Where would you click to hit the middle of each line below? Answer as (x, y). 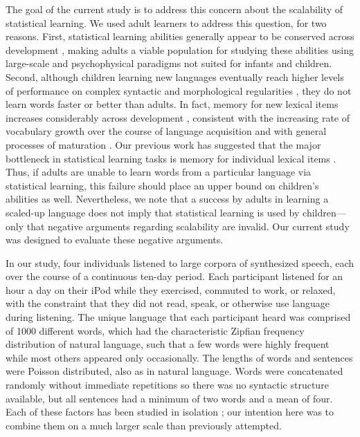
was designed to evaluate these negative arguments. (115, 240)
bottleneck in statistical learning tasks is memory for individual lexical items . (171, 158)
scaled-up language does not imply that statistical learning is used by (153, 212)
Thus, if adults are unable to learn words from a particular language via (159, 172)
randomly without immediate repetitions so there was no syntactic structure (167, 385)
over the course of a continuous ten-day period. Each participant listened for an (174, 276)
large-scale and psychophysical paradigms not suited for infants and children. (169, 63)
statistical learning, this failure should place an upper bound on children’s (162, 185)
